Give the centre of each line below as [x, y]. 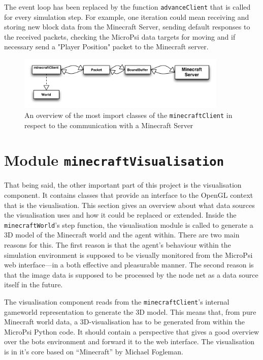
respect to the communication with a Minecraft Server [109, 125]
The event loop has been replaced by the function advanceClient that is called [127, 7]
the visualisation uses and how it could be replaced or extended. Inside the [120, 215]
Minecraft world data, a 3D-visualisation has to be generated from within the [124, 322]
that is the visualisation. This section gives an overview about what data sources [129, 205]
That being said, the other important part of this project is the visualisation [123, 185]
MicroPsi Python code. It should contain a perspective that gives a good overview [132, 331]
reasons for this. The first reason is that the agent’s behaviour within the [118, 245]
